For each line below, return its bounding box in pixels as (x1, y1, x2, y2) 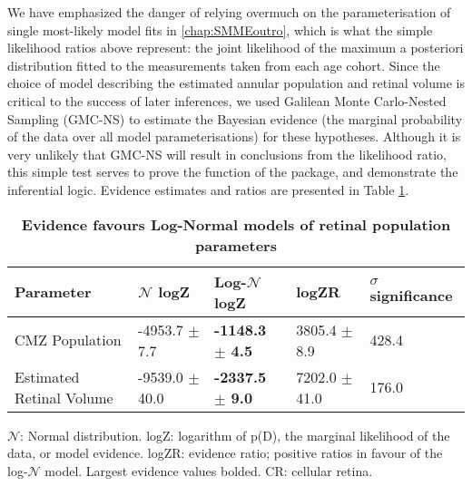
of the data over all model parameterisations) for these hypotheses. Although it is (7, 127, 461, 146)
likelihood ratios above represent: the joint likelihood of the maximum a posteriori (7, 38, 464, 57)
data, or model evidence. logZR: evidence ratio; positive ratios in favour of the (7, 443, 443, 462)
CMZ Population (15, 329, 122, 351)
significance (369, 284, 453, 306)
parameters (195, 234, 277, 256)
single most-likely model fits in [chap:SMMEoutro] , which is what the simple (7, 20, 433, 39)
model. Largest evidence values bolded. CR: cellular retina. (44, 461, 373, 480)
